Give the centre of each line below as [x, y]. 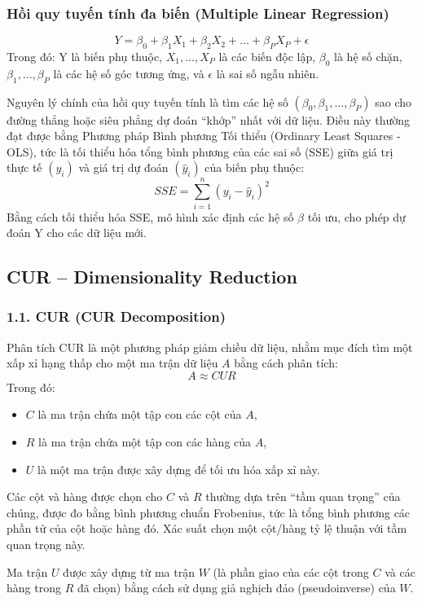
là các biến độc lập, [267, 57]
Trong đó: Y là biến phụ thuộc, [85, 57]
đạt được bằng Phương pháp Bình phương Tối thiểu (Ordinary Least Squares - [204, 136]
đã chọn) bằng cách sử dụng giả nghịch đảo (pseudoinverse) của [236, 588]
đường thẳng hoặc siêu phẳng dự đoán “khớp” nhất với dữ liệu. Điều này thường [209, 119]
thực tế [24, 167]
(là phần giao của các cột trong [291, 571]
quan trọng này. [46, 545]
